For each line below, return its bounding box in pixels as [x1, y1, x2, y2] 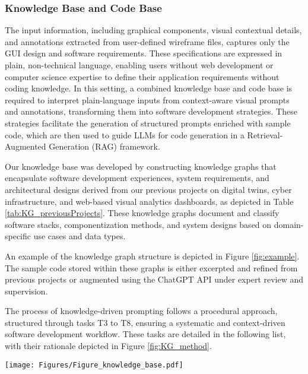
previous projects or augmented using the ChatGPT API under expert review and [5, 273, 304, 286]
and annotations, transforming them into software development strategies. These [5, 105, 297, 118]
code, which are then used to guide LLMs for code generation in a [5, 128, 245, 141]
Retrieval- [247, 128, 283, 141]
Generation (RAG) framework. [49, 140, 160, 153]
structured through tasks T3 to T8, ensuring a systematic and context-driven [5, 316, 285, 328]
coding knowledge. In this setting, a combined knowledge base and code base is [5, 82, 293, 94]
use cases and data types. [33, 230, 126, 242]
